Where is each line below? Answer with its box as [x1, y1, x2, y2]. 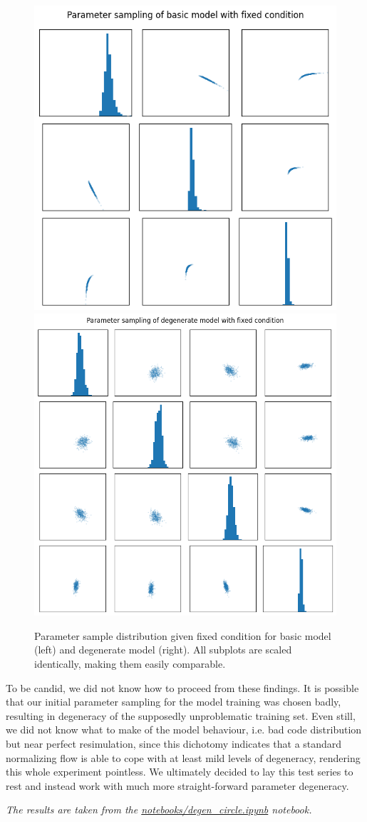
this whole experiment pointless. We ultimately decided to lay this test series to [6, 764, 353, 779]
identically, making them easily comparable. [34, 656, 226, 671]
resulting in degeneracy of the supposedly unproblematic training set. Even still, [6, 708, 356, 723]
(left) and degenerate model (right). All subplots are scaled [34, 642, 292, 657]
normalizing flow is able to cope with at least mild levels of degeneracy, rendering [6, 750, 361, 765]
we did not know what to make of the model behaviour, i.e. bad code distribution [6, 722, 362, 737]
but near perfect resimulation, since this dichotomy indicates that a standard [6, 736, 342, 751]
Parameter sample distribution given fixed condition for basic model [34, 628, 331, 643]
